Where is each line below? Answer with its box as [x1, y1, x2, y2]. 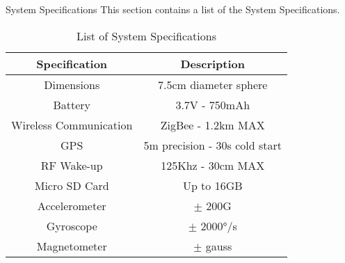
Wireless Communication [11, 116, 133, 133]
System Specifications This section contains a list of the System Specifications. [6, 2, 340, 16]
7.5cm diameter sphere [157, 76, 268, 93]
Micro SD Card [34, 177, 109, 193]
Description [180, 55, 245, 72]
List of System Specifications [77, 27, 216, 44]
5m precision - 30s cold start [143, 136, 282, 153]
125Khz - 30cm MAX [161, 157, 265, 173]
